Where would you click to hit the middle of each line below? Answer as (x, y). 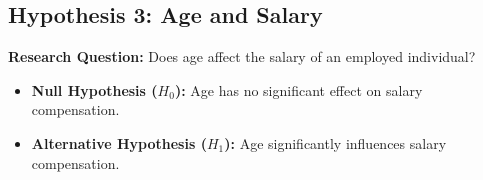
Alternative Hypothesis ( (119, 142)
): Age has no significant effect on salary (298, 89)
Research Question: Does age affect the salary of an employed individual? (242, 56)
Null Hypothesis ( (94, 89)
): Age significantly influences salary (335, 142)
